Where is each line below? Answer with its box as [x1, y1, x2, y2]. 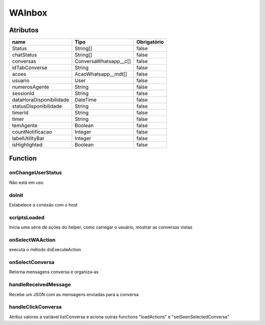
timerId [12, 109, 29, 116]
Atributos [9, 26, 39, 34]
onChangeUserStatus [9, 169, 62, 176]
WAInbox [9, 7, 48, 18]
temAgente [12, 122, 38, 129]
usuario [12, 77, 29, 84]
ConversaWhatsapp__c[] [74, 58, 131, 65]
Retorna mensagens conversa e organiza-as [9, 269, 99, 275]
